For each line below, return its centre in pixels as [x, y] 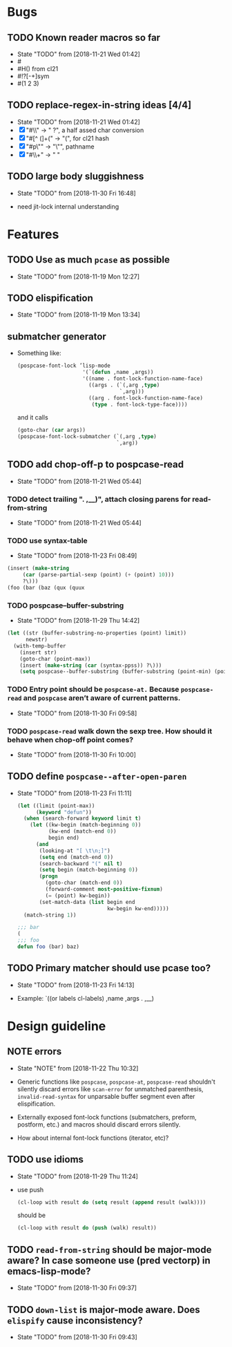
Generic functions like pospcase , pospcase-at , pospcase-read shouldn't [116, 1082]
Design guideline [57, 1026]
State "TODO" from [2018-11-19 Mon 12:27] [78, 276]
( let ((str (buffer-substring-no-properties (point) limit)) [97, 633]
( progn [48, 876]
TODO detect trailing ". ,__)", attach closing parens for [99, 499]
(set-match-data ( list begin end [87, 902]
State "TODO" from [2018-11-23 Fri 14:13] [76, 985]
